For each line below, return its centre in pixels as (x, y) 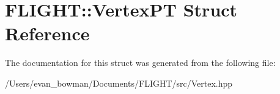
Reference (47, 33)
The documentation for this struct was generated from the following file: (140, 63)
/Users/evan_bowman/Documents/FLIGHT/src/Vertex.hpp (119, 83)
